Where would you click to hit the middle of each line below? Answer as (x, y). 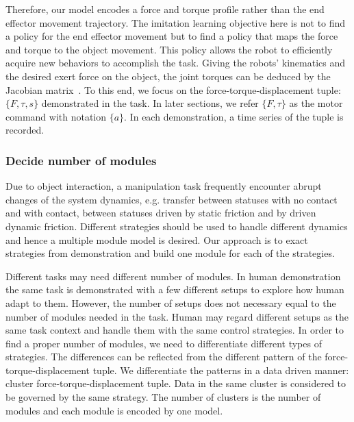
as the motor (316, 103)
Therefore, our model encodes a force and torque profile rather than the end (165, 9)
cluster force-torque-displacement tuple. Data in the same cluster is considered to (176, 383)
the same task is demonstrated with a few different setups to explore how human (175, 289)
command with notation (56, 116)
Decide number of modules (81, 160)
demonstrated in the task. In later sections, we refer (150, 103)
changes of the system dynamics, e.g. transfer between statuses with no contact (172, 199)
